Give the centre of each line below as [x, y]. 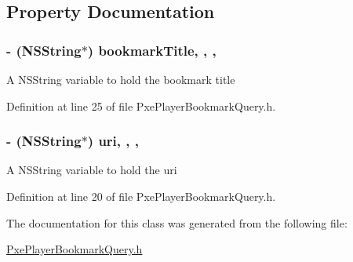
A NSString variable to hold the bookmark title [121, 79]
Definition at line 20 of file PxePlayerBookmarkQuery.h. [141, 196]
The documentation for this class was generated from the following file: [177, 222]
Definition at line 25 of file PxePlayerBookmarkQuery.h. [141, 106]
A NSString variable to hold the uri [92, 170]
